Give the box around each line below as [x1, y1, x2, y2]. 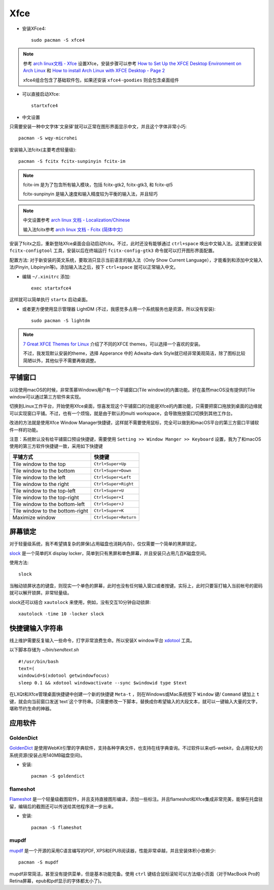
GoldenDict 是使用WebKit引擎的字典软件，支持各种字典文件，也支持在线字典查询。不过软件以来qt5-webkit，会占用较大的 [9, 745, 263, 751]
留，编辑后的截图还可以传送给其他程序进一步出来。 [9, 803, 116, 809]
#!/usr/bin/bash [18, 658, 59, 664]
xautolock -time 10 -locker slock [18, 611, 104, 617]
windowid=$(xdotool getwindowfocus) [18, 673, 110, 679]
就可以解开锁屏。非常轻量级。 [9, 590, 72, 596]
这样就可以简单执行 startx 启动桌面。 [9, 297, 91, 303]
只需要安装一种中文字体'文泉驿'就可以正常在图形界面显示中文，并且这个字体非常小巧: [9, 124, 187, 130]
